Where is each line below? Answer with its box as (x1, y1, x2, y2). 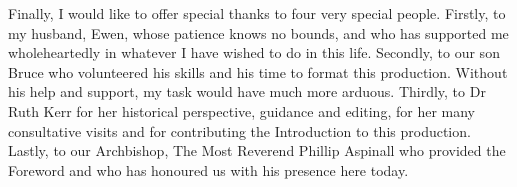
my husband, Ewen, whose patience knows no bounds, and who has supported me (8, 22, 509, 43)
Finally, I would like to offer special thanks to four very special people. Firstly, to (8, 3, 506, 23)
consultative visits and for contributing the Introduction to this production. (8, 120, 471, 141)
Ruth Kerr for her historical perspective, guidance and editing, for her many (8, 100, 475, 121)
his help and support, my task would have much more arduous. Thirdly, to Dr (8, 81, 486, 102)
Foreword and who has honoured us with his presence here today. (8, 159, 409, 180)
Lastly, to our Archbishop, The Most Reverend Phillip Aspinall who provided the (8, 140, 506, 161)
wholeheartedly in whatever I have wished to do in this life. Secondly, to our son (8, 42, 500, 63)
